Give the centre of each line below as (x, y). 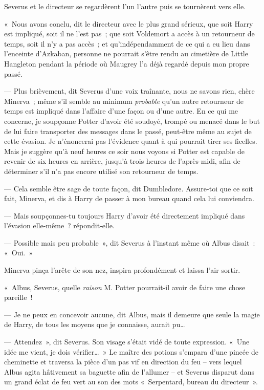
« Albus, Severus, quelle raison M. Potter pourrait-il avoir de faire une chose (125, 287)
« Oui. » (19, 253)
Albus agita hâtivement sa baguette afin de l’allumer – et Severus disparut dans (129, 371)
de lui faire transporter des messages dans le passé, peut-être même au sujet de (128, 131)
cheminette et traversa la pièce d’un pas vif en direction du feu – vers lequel (123, 362)
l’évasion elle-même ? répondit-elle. (59, 225)
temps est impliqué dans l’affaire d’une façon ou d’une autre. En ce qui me (121, 111)
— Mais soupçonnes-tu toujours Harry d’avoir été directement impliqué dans (125, 215)
